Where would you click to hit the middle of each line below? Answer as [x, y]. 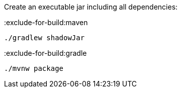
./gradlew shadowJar [44, 38]
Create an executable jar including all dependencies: [91, 7]
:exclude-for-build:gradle [46, 53]
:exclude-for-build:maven [46, 22]
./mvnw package [34, 68]
